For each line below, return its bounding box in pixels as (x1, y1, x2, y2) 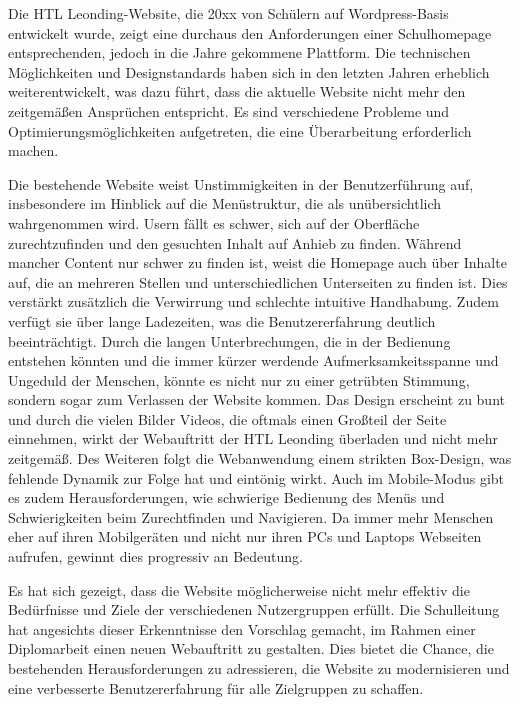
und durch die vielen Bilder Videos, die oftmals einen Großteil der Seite (8, 408, 447, 429)
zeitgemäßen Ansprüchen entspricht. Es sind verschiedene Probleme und (8, 100, 450, 121)
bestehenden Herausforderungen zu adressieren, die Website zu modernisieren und (8, 658, 510, 678)
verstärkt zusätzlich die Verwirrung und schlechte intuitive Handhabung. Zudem (8, 291, 499, 312)
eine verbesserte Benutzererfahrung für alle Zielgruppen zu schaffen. (8, 677, 424, 698)
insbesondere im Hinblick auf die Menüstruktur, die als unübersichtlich (8, 193, 442, 214)
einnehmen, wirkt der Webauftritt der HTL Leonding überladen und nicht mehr (8, 428, 498, 449)
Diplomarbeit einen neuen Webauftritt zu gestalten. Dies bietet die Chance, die (8, 638, 494, 659)
